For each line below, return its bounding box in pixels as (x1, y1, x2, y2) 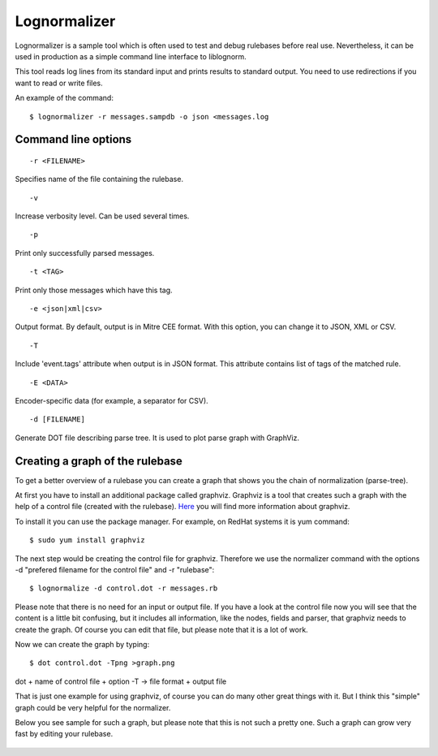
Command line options (15, 132, 132, 146)
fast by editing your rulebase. (15, 729, 114, 739)
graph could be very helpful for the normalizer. (15, 702, 171, 712)
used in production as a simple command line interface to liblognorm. (15, 51, 247, 61)
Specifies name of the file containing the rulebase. (15, 175, 184, 184)
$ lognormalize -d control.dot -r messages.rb (29, 584, 218, 593)
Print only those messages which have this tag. (15, 285, 174, 295)
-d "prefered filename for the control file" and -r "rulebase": (15, 565, 215, 575)
